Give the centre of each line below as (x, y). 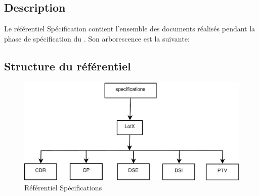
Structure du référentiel (68, 66)
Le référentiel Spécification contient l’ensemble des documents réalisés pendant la (130, 29)
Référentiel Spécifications (63, 187)
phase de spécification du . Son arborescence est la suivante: (97, 38)
